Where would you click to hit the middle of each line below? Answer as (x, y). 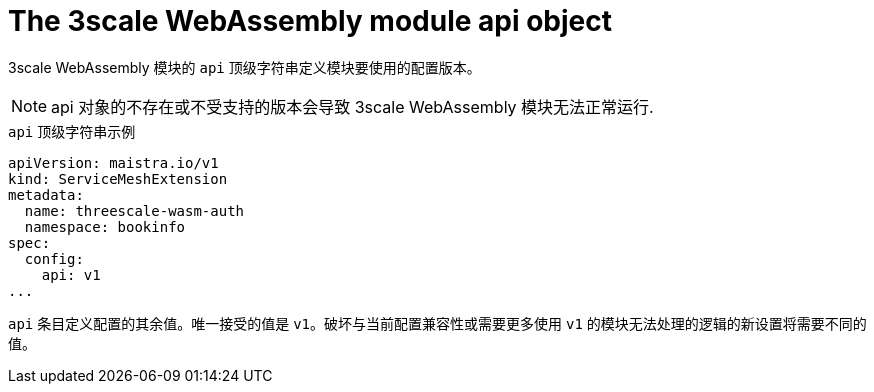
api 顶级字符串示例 (72, 131)
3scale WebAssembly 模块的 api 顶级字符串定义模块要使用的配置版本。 (244, 67)
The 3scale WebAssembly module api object (310, 21)
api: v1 (71, 274)
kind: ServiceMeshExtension (118, 178)
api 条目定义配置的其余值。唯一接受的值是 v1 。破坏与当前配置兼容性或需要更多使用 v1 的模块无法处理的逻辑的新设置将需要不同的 (437, 323)
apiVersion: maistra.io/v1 (113, 162)
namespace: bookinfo (105, 226)
